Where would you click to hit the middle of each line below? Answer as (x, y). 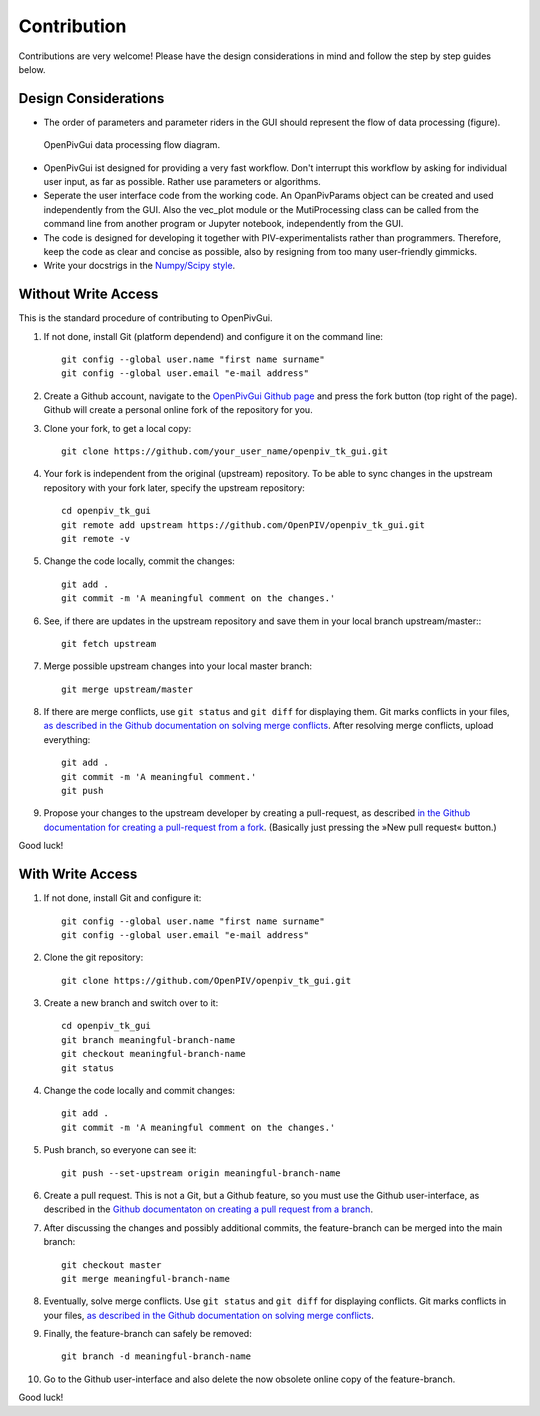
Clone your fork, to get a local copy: (117, 428)
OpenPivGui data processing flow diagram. (131, 145)
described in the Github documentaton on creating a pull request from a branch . (208, 1209)
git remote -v (95, 538)
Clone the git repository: (93, 957)
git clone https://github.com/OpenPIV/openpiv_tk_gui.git (206, 980)
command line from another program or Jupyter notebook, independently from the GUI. (223, 224)
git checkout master (111, 1264)
